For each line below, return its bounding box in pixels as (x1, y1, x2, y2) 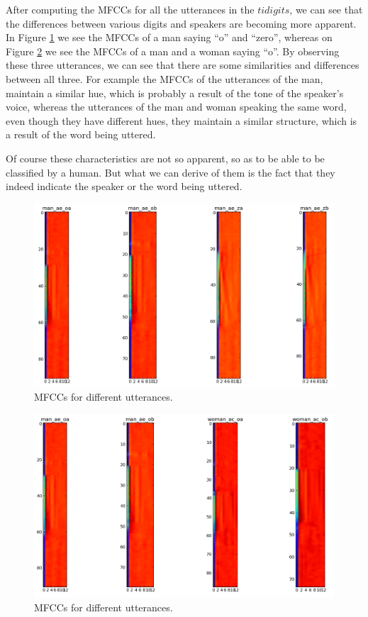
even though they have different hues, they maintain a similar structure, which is (6, 113, 357, 128)
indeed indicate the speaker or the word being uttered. (6, 179, 242, 194)
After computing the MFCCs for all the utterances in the (6, 2, 255, 16)
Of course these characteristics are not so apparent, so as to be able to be (6, 150, 325, 165)
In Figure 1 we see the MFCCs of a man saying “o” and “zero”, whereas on (6, 30, 333, 45)
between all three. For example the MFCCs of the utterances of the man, (6, 71, 323, 86)
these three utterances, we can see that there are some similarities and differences (6, 57, 359, 72)
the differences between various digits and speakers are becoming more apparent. (6, 16, 357, 30)
